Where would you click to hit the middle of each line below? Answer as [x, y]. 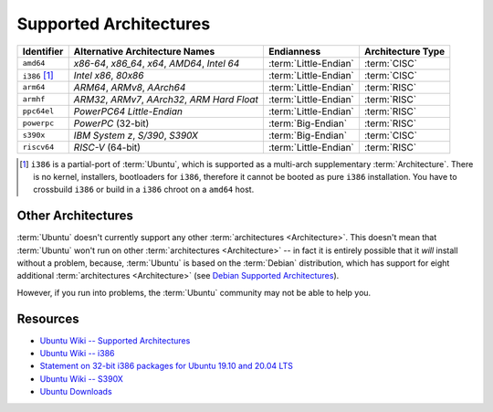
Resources [48, 318]
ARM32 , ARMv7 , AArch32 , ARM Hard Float [166, 99]
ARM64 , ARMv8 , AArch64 [130, 87]
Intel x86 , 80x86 [109, 75]
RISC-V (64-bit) [107, 147]
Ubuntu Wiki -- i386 [77, 354]
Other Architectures [75, 216]
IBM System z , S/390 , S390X [136, 135]
